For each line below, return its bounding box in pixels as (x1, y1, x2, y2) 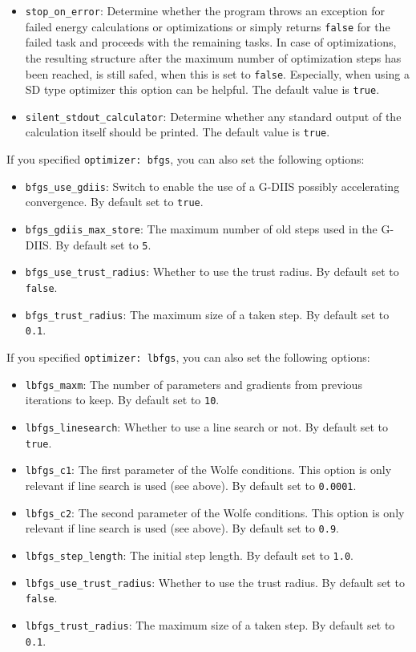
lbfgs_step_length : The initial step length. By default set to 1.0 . (25, 546, 353, 563)
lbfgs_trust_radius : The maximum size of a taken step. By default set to (25, 616, 395, 633)
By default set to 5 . (55, 236, 151, 253)
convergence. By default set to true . (25, 193, 204, 210)
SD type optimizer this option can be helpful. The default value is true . (25, 81, 380, 98)
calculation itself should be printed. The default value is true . (25, 124, 330, 140)
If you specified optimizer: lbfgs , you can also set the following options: (6, 349, 370, 366)
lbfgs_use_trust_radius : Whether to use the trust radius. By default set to (25, 573, 405, 590)
